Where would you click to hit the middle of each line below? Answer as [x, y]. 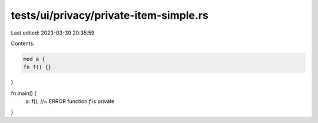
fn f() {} [37, 67]
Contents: [23, 43]
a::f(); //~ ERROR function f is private [70, 101]
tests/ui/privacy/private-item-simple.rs [110, 15]
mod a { [34, 59]
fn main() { [24, 93]
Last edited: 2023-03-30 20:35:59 [53, 33]
